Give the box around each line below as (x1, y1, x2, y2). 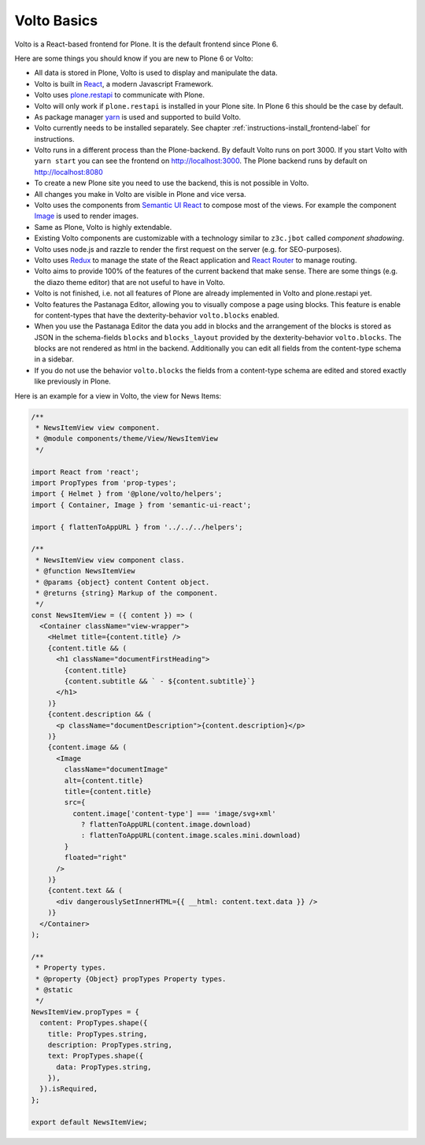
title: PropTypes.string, (47, 1029, 148, 1039)
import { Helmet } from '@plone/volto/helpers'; (31, 489, 223, 498)
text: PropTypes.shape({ (47, 1051, 144, 1061)
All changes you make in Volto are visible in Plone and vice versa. (34, 189, 247, 198)
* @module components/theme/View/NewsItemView (35, 434, 218, 443)
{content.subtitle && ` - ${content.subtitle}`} (64, 677, 256, 686)
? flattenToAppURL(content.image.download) (80, 820, 252, 829)
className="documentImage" (64, 765, 168, 774)
